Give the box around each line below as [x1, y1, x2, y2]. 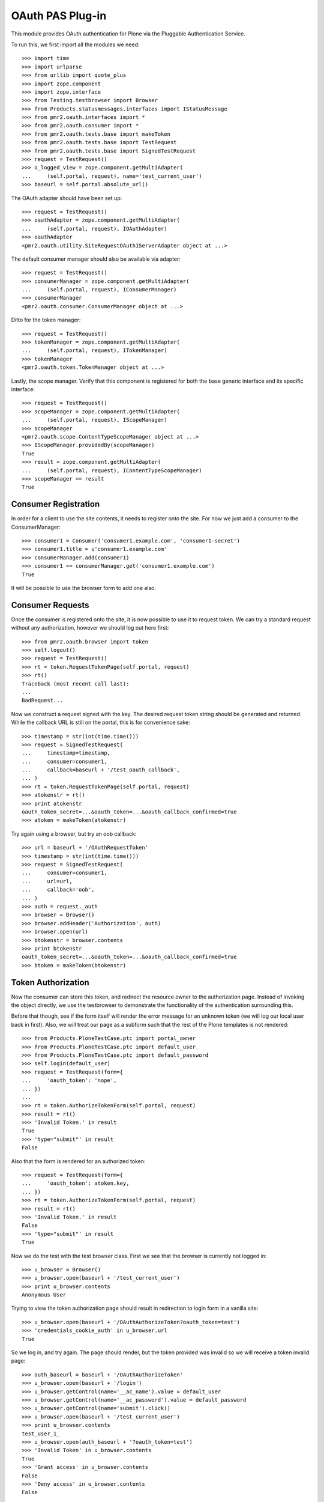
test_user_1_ [22, 1430, 60, 1437]
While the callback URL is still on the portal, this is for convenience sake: [11, 719, 190, 726]
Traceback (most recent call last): [22, 680, 130, 687]
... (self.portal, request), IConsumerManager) [22, 286, 177, 293]
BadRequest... [22, 697, 63, 704]
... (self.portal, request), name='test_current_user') [22, 172, 202, 180]
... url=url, [22, 878, 73, 884]
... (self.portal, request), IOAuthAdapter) [22, 225, 167, 232]
